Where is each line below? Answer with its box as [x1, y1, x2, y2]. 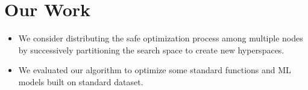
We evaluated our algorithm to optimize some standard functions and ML [18, 64, 291, 76]
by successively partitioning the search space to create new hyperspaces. [18, 43, 284, 56]
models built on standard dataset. [18, 75, 143, 88]
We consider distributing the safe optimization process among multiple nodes [18, 32, 303, 44]
